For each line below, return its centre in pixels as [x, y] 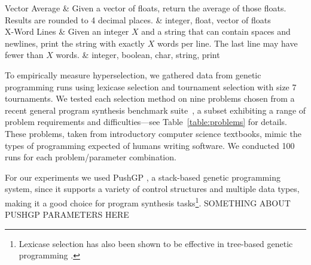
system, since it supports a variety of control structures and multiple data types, [152, 189]
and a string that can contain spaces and [216, 31]
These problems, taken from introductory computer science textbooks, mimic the [153, 133]
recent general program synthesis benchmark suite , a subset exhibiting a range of [155, 110]
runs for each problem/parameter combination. [91, 157]
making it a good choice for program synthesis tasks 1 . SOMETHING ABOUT [148, 202]
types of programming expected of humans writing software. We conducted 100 [150, 145]
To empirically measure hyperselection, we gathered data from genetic [133, 74]
